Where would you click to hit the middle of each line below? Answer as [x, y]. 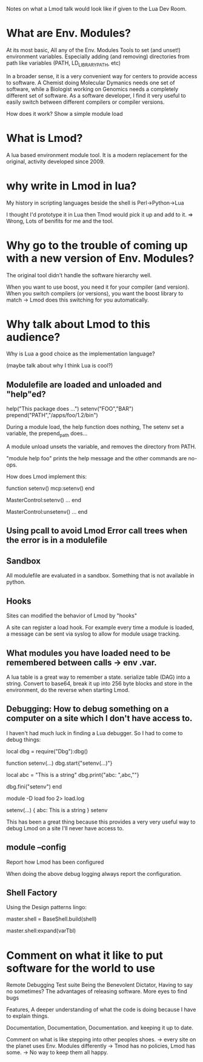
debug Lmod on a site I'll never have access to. [65, 828]
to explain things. [28, 1016]
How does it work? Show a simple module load [65, 113]
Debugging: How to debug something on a [88, 709]
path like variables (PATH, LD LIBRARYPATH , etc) [64, 63]
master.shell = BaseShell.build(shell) [52, 919]
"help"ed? [26, 394]
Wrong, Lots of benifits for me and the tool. [60, 221]
